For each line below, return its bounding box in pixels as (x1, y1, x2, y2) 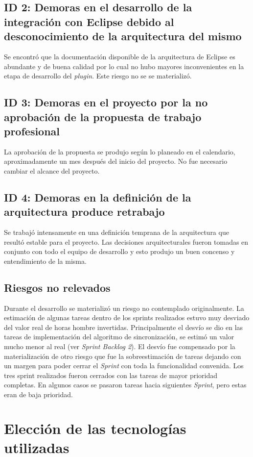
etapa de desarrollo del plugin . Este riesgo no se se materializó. (4, 71, 192, 81)
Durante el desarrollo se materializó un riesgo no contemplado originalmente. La (4, 303, 244, 313)
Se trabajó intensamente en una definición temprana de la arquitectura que (4, 227, 229, 237)
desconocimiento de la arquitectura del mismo (4, 28, 242, 44)
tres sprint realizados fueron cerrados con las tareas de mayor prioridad (4, 370, 218, 380)
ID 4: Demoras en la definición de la (4, 189, 191, 204)
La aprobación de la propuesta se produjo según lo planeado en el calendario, (4, 146, 235, 156)
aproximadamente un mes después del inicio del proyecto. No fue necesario (4, 156, 228, 166)
